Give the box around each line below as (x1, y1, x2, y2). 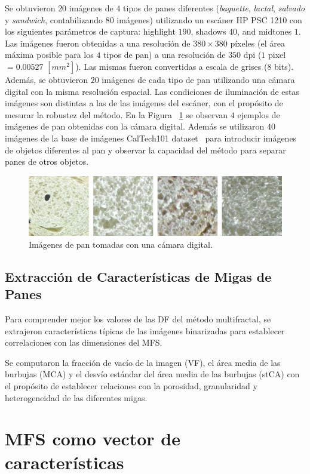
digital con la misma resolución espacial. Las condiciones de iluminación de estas (5, 85, 300, 97)
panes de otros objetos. (5, 155, 89, 168)
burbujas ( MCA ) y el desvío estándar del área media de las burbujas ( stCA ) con (5, 368, 300, 380)
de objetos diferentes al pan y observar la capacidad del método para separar (5, 143, 286, 156)
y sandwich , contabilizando (5, 13, 103, 26)
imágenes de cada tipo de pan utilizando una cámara (102, 73, 295, 85)
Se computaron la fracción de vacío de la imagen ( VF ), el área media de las (5, 356, 281, 368)
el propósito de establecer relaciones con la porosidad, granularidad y (5, 380, 257, 392)
